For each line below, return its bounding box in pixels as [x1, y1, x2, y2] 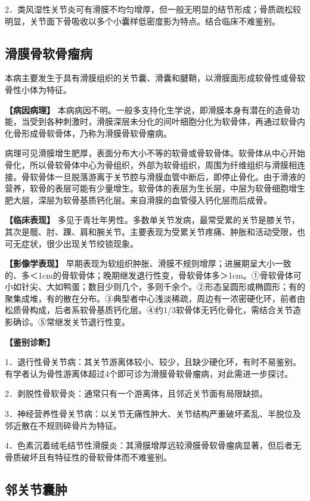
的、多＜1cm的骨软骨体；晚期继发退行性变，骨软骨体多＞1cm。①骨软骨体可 [5, 268, 302, 281]
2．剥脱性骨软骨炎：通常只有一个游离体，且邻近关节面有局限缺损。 [5, 387, 268, 400]
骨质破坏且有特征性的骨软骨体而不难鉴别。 [5, 450, 172, 463]
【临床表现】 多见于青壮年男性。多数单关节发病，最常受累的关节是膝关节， [5, 214, 300, 226]
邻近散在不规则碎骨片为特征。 [5, 419, 122, 431]
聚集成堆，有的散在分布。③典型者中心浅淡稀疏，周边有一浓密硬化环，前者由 [5, 292, 305, 304]
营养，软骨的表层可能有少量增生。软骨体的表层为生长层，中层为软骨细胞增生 [5, 182, 305, 194]
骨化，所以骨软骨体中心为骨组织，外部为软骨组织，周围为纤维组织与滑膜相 [5, 158, 297, 171]
